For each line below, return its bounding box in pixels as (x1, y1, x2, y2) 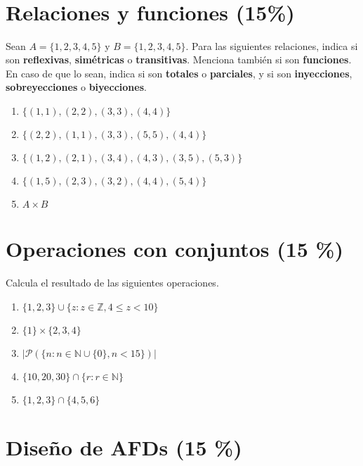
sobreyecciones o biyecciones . (6, 80, 147, 94)
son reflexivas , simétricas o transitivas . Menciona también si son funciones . (6, 52, 352, 67)
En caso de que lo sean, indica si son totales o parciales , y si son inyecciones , (6, 65, 352, 80)
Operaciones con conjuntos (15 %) (6, 234, 343, 263)
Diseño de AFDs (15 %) (6, 432, 242, 461)
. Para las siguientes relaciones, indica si (185, 38, 358, 53)
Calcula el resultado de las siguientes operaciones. (6, 275, 219, 289)
